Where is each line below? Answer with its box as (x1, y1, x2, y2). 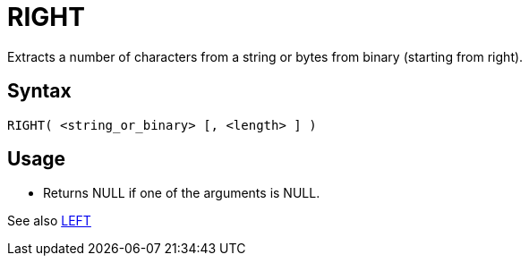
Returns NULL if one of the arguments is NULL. (43, 185, 320, 201)
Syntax (7, 80, 72, 103)
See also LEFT (7, 213, 91, 229)
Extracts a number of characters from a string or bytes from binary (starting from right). (7, 48, 524, 64)
